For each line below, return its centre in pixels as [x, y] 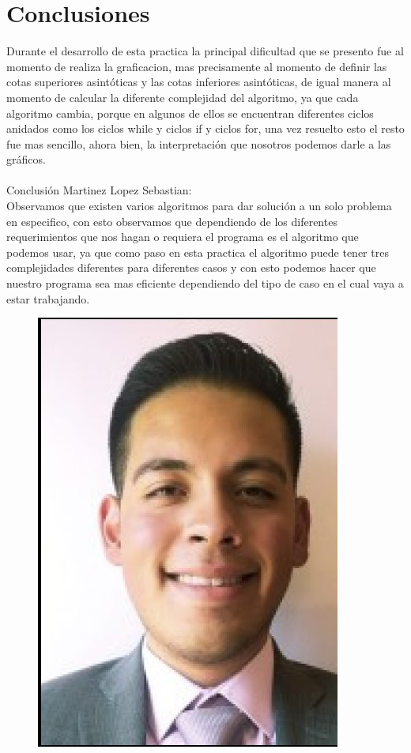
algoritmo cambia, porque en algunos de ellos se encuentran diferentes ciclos [190, 113]
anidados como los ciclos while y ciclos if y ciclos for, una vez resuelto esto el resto [205, 128]
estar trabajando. [48, 298]
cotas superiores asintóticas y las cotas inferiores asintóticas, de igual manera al [199, 82]
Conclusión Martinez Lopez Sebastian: [99, 190]
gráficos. [26, 159]
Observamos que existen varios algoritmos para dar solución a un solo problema [199, 206]
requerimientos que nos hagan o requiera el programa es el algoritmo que [183, 237]
